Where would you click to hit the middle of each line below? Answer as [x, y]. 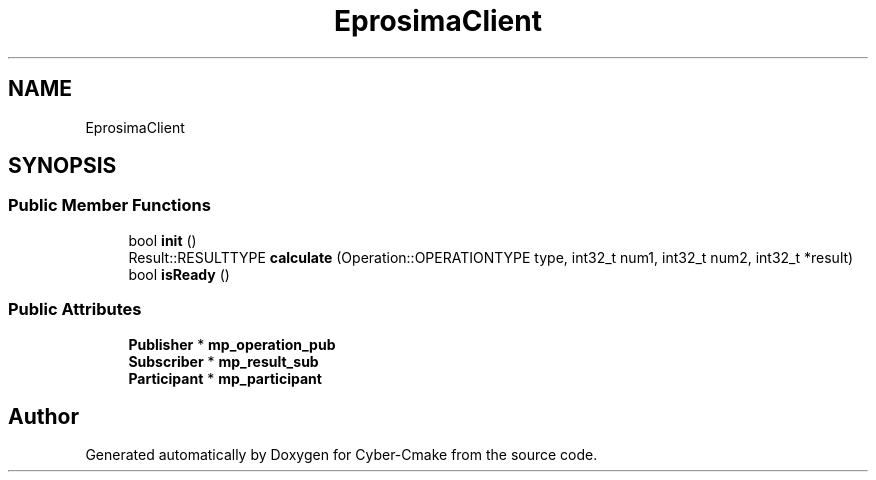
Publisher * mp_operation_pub [232, 344]
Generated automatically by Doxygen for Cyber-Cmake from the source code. [341, 455]
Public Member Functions [109, 205]
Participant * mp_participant [225, 378]
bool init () [162, 240]
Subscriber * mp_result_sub [223, 361]
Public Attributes [75, 309]
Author [43, 416]
